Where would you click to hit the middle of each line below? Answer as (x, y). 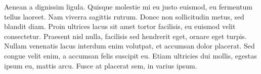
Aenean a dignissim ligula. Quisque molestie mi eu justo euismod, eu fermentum (128, 6)
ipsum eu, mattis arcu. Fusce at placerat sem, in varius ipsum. (101, 65)
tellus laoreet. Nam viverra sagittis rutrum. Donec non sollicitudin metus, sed (124, 16)
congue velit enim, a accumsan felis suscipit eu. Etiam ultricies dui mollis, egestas (130, 55)
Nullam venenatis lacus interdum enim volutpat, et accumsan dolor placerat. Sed (129, 46)
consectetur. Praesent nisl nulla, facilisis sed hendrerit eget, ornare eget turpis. (125, 36)
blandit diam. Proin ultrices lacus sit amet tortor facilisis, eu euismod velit (120, 26)
